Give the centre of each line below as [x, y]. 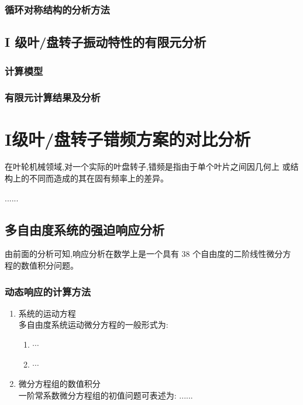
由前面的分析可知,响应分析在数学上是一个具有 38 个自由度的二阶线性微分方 [148, 254]
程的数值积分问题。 [42, 265]
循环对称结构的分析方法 [57, 9]
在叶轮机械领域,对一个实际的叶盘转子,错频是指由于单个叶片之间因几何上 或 [148, 167]
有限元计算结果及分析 [53, 97]
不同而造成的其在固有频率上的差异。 [99, 178]
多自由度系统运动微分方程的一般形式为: [93, 325]
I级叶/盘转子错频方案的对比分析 [128, 138]
